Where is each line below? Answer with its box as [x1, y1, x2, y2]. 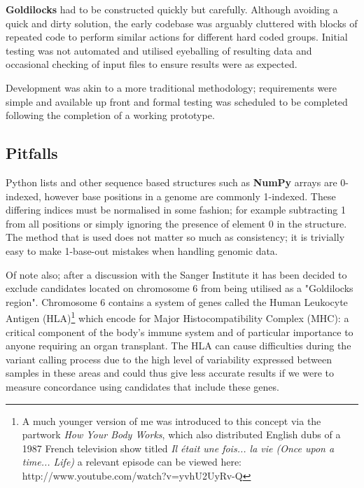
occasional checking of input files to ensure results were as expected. [6, 57, 297, 71]
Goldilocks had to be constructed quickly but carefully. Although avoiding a [6, 2, 338, 16]
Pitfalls [6, 142, 58, 164]
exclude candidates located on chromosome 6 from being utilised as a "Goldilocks [6, 281, 353, 295]
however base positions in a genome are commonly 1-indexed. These [44, 188, 336, 203]
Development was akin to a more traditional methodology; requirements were [6, 80, 337, 95]
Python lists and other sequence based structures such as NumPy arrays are [6, 174, 337, 189]
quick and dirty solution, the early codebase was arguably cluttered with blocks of [6, 15, 358, 30]
